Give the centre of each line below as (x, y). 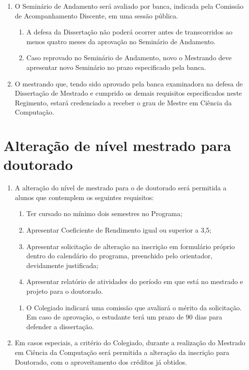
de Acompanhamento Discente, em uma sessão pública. (96, 15)
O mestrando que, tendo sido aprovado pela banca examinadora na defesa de (129, 83)
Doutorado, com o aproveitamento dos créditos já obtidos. (101, 362)
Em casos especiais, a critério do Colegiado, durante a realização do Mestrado (130, 343)
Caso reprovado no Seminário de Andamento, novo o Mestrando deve (129, 58)
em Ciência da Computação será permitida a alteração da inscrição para (122, 352)
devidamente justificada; (62, 265)
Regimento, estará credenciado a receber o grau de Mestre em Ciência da (123, 102)
